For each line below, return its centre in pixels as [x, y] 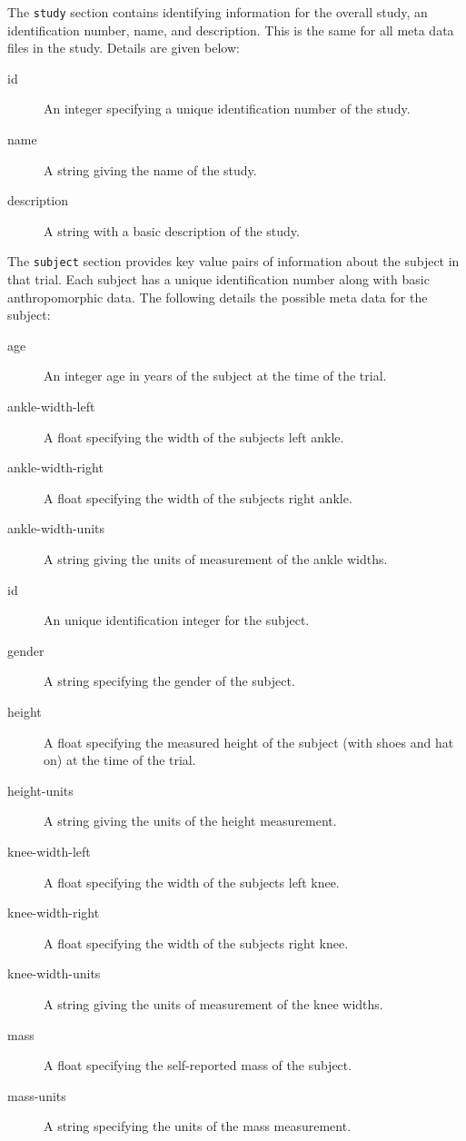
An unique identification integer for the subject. [177, 620]
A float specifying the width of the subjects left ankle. [194, 437]
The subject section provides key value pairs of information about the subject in [233, 261]
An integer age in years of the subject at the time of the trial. [215, 376]
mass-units [37, 1095]
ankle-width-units [56, 528]
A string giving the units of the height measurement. [190, 821]
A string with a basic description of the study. [172, 230]
